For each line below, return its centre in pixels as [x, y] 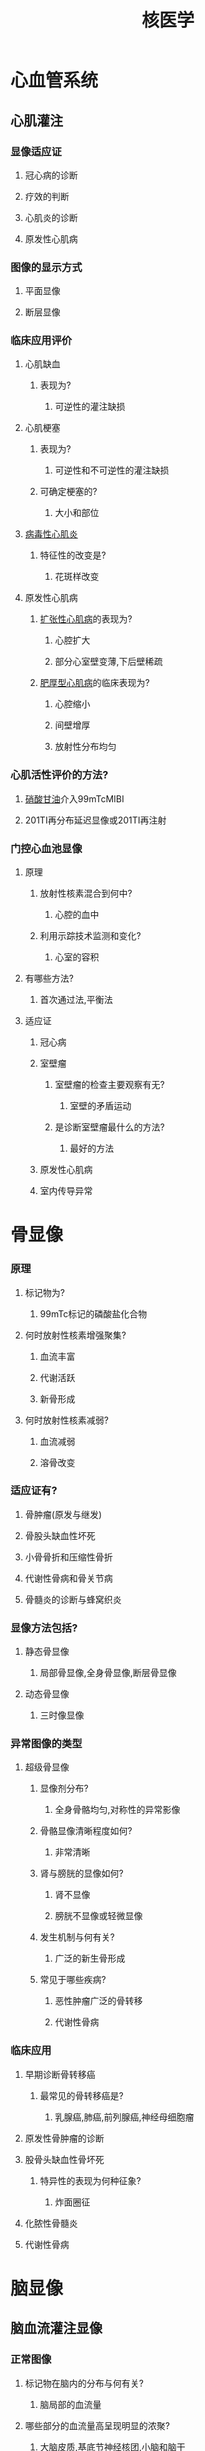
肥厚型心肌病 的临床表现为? [94, 683]
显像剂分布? [64, 1788]
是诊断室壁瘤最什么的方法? [109, 1127]
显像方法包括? [44, 1628]
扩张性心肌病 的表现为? [86, 619]
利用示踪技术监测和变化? [90, 936]
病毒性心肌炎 [51, 534]
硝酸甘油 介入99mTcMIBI [74, 798]
